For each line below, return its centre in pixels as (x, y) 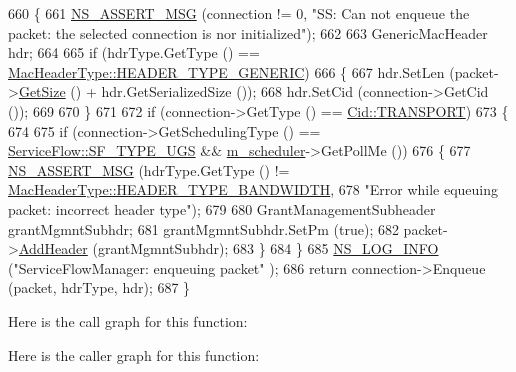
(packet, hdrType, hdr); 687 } (99, 287)
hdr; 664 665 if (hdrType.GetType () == (134, 52)
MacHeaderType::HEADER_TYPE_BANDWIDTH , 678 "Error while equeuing (253, 189)
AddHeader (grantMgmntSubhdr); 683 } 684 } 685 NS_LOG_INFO (228, 248)
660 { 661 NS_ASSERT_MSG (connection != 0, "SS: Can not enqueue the (239, 13)
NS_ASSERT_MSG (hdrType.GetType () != (149, 169)
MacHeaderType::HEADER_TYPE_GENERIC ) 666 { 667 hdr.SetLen (226, 71)
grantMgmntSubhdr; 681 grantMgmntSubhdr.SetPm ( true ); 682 (203, 228)
